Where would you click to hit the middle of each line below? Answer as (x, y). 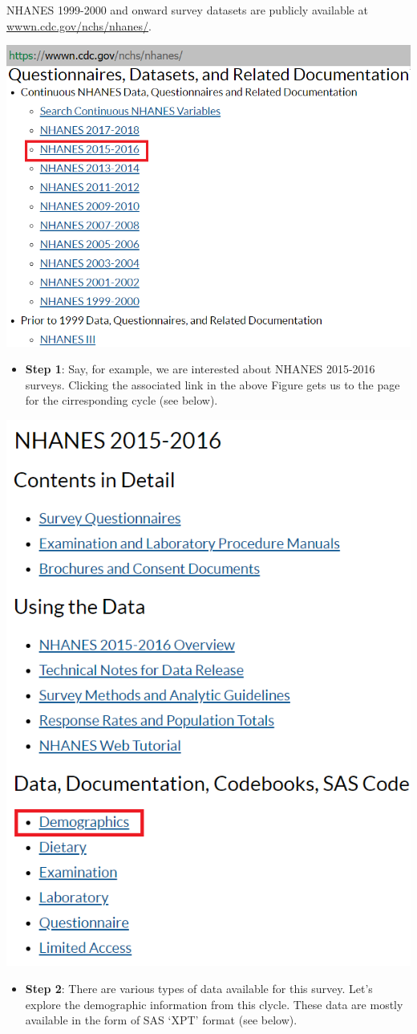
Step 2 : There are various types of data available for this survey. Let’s (199, 989)
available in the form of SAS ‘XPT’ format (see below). (161, 1020)
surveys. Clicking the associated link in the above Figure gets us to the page (213, 384)
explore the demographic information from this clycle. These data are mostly (214, 1004)
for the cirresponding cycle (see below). (121, 400)
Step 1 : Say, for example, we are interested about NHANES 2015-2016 (200, 369)
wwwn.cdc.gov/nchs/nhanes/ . (79, 25)
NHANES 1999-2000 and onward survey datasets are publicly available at (187, 10)
